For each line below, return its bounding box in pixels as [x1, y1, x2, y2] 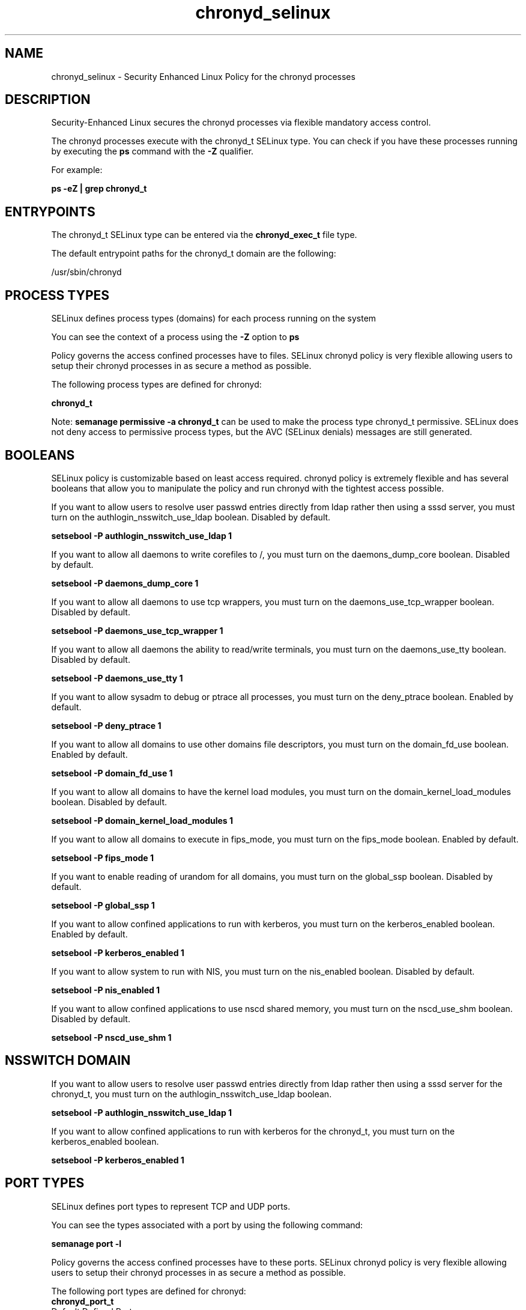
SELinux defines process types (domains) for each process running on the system [51, 313, 376, 324]
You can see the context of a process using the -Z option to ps [51, 332, 300, 343]
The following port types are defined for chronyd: [51, 1285, 246, 1296]
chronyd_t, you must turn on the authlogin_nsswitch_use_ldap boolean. [51, 1088, 332, 1099]
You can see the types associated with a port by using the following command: [51, 1219, 363, 1230]
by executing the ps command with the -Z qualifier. [51, 146, 254, 157]
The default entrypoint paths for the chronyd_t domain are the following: [51, 248, 336, 259]
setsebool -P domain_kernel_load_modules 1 [51, 815, 234, 826]
